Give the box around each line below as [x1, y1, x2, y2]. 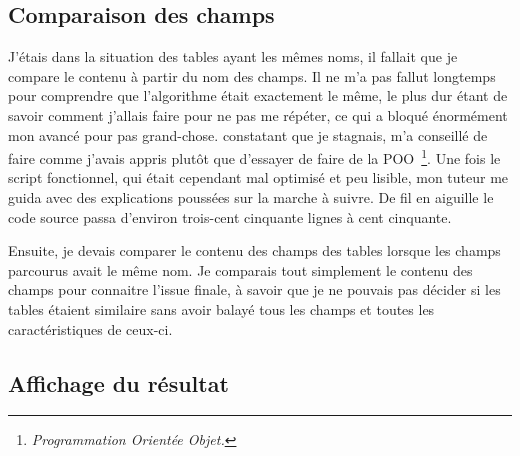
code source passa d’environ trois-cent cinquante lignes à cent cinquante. [8, 206, 452, 227]
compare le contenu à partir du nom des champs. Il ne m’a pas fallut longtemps [8, 65, 496, 86]
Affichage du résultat [8, 367, 229, 398]
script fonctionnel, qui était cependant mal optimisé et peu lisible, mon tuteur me [8, 167, 509, 188]
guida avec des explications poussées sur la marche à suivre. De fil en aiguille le [8, 187, 494, 208]
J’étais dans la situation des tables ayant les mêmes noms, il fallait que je [8, 46, 458, 67]
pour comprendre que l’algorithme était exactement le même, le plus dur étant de [8, 85, 508, 106]
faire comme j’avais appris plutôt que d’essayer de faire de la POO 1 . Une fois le [8, 145, 501, 168]
